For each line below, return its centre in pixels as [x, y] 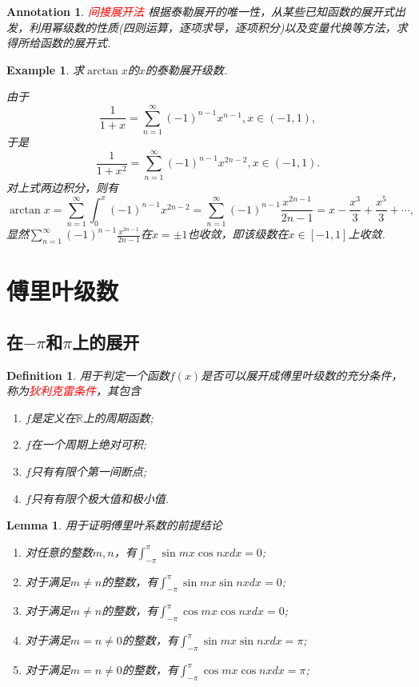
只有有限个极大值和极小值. [100, 498]
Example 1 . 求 [46, 69]
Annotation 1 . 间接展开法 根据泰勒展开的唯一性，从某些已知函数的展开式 [200, 11]
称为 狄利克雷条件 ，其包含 [74, 391]
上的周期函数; [118, 417]
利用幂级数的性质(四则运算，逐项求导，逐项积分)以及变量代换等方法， [212, 27]
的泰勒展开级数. [186, 69]
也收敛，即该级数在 [238, 234]
